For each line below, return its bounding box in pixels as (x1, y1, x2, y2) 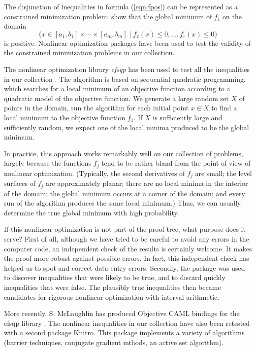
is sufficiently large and (153, 112, 223, 122)
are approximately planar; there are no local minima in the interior (46, 178, 248, 188)
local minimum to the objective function (4, 112, 126, 122)
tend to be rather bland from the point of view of (101, 158, 251, 168)
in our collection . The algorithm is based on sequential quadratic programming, (4, 73, 246, 84)
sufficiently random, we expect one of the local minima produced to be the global (4, 122, 249, 132)
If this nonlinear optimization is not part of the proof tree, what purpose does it (4, 224, 246, 234)
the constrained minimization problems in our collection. (4, 47, 175, 58)
